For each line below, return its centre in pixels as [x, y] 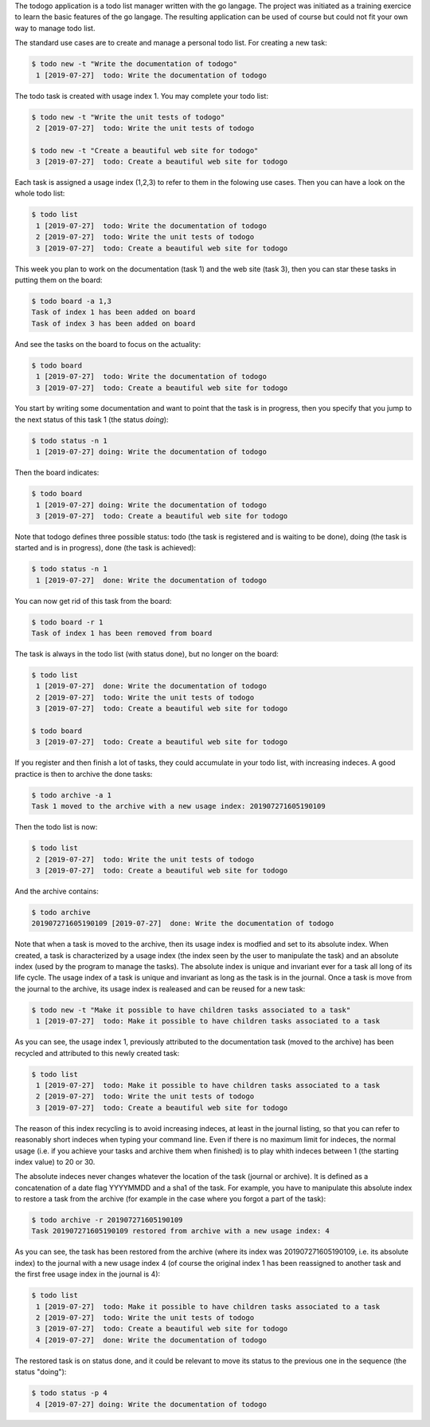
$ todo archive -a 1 [71, 795]
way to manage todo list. [55, 28]
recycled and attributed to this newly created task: [97, 1053]
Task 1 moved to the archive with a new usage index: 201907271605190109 [178, 806]
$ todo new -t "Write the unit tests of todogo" [128, 117]
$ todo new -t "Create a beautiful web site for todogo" [145, 150]
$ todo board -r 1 [67, 622]
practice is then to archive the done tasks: [84, 774]
